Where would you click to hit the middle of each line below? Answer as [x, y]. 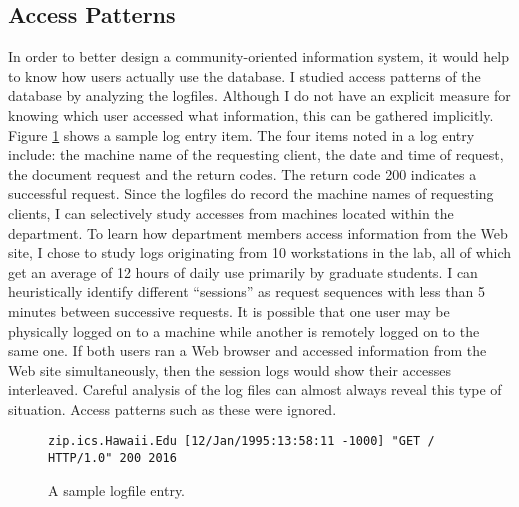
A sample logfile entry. [117, 489]
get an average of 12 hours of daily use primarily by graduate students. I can [243, 271]
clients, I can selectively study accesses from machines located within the [231, 212]
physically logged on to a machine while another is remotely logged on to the [244, 330]
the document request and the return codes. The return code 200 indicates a [242, 173]
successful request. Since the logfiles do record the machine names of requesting [251, 193]
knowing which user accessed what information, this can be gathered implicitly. [251, 114]
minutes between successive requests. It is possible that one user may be [229, 310]
